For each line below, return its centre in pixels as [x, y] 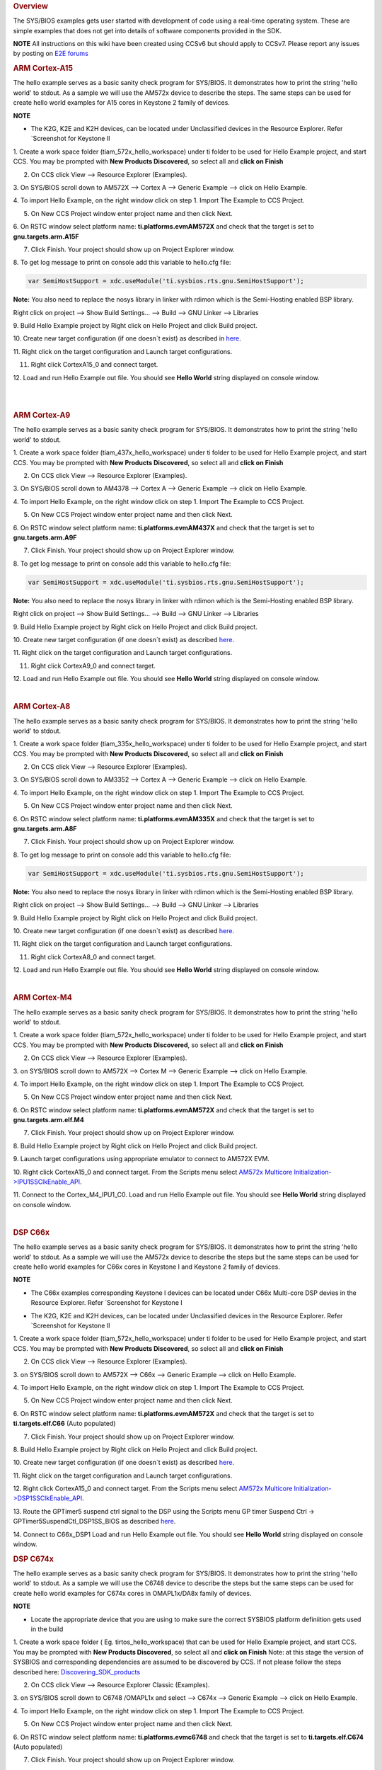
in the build [47, 1629]
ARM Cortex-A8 [42, 707]
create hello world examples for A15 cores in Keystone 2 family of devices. [121, 103]
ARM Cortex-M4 [42, 998]
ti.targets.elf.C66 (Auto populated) [64, 1424]
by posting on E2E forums [51, 54]
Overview [31, 6]
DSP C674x [34, 1559]
